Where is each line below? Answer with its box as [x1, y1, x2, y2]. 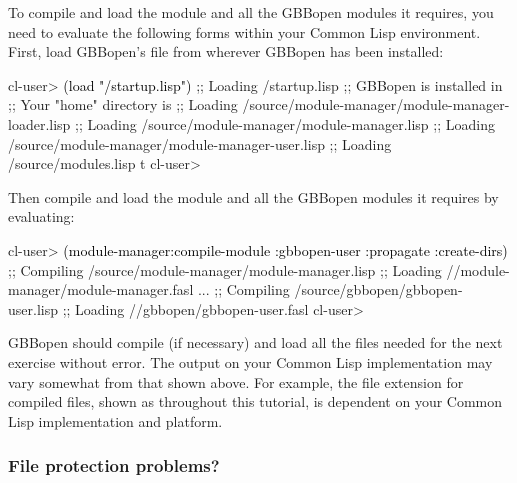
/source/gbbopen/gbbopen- [294, 279, 463, 300]
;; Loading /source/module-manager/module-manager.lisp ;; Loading [75, 113, 495, 134]
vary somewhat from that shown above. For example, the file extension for [8, 371, 464, 392]
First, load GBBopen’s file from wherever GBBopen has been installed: [8, 41, 444, 62]
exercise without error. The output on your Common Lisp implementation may [8, 351, 493, 372]
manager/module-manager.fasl [8, 279, 194, 300]
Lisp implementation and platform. [8, 410, 223, 431]
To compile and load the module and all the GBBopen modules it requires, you [8, 2, 494, 22]
